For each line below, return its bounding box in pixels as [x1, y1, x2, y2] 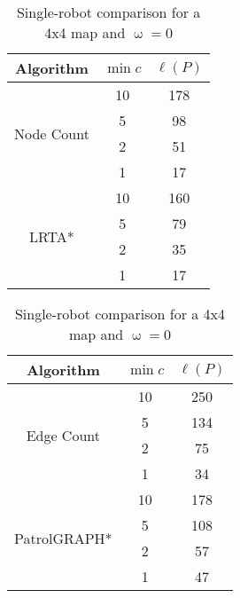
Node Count [14, 122, 89, 144]
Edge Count [26, 424, 100, 445]
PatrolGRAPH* [14, 527, 112, 548]
